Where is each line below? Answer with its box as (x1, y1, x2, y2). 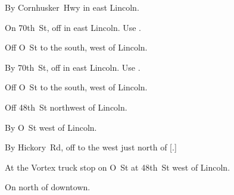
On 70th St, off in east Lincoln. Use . (5, 21, 142, 33)
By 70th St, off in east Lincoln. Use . (5, 61, 141, 73)
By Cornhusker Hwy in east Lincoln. (5, 1, 139, 13)
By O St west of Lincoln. (5, 121, 97, 133)
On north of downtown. (5, 181, 91, 193)
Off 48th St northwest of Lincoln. (5, 100, 127, 113)
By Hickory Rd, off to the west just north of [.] (5, 141, 177, 153)
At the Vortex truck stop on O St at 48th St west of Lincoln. (5, 161, 230, 173)
